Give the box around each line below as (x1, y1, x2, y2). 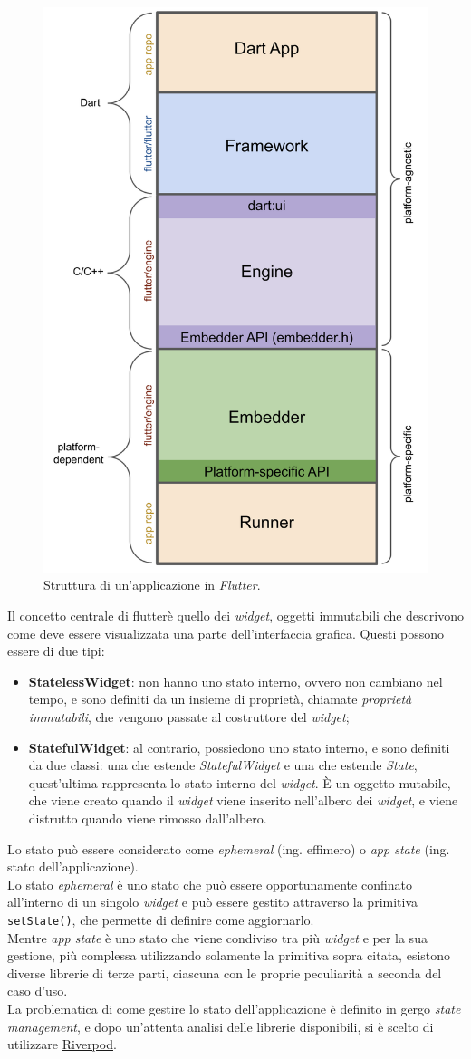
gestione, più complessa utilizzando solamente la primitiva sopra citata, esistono (7, 946, 451, 965)
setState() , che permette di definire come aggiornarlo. (7, 910, 314, 929)
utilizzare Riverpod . (7, 1035, 117, 1054)
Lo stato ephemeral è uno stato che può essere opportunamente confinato (7, 874, 412, 893)
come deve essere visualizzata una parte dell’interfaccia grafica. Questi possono (7, 623, 445, 642)
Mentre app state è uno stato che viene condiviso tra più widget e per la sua (7, 928, 428, 947)
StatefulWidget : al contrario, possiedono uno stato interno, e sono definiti (28, 737, 450, 756)
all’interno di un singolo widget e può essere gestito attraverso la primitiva (7, 892, 418, 911)
